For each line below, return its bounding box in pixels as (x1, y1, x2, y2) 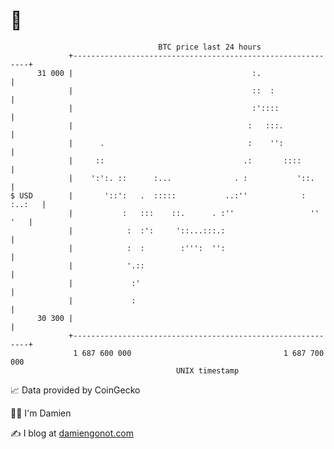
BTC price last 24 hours (158, 42, 262, 52)
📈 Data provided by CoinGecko (10, 384, 141, 396)
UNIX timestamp (175, 365, 240, 376)
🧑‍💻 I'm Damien (10, 407, 72, 419)
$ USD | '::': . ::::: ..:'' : (10, 190, 307, 201)
